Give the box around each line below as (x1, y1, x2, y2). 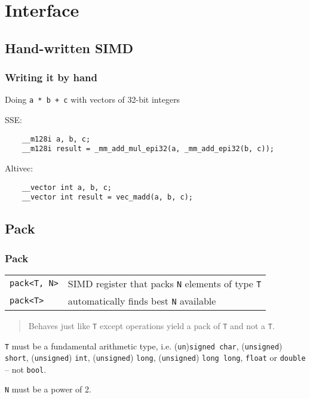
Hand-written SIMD (5, 38, 133, 57)
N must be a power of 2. (5, 383, 91, 395)
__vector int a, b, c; (22, 183, 112, 192)
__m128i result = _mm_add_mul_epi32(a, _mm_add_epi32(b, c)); (22, 145, 275, 154)
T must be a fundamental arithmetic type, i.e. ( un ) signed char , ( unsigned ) (5, 339, 283, 352)
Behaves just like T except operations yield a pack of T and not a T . (28, 319, 275, 332)
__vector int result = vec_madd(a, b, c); (22, 193, 193, 202)
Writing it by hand (5, 70, 97, 85)
